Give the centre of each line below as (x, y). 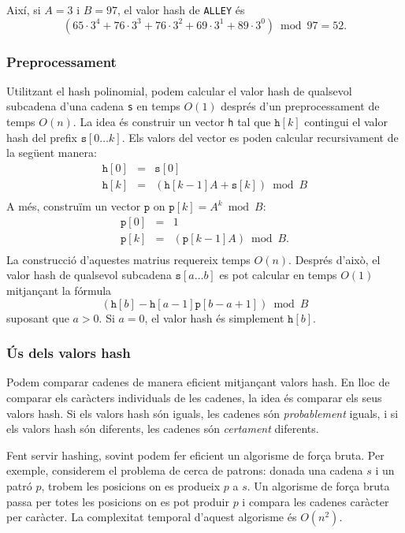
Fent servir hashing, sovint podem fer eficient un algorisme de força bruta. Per (195, 455)
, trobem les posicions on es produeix (131, 485)
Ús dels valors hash (69, 353)
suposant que (38, 317)
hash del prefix (42, 137)
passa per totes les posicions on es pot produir (118, 501)
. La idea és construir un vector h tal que (172, 122)
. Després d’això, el (334, 259)
